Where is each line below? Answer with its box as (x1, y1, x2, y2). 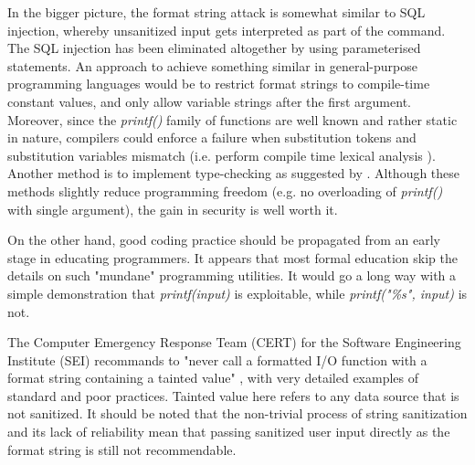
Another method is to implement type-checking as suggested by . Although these (7, 164, 460, 183)
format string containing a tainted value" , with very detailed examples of (7, 368, 419, 387)
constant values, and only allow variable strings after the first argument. (7, 91, 411, 111)
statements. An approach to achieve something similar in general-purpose (7, 56, 417, 75)
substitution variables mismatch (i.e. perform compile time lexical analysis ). (7, 145, 436, 164)
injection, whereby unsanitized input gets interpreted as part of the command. (7, 20, 446, 39)
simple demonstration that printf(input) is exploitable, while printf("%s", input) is (7, 283, 468, 302)
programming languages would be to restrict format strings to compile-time (7, 74, 430, 93)
